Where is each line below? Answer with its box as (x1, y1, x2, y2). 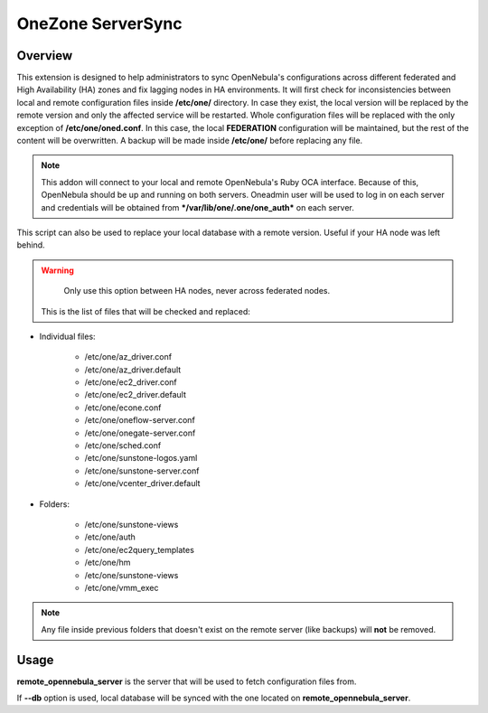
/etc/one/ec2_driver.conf (84, 377, 178, 388)
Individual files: (39, 331, 96, 342)
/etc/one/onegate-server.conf (84, 427, 196, 438)
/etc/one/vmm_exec (84, 582, 159, 593)
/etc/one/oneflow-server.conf (84, 415, 196, 426)
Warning (41, 265, 74, 276)
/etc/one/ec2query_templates (84, 544, 194, 555)
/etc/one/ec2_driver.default (84, 389, 187, 400)
